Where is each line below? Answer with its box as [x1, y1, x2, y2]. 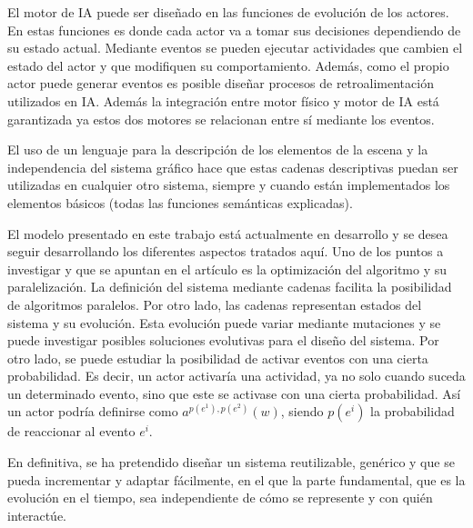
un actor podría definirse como [7, 402, 178, 421]
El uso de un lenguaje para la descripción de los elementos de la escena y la [7, 140, 428, 159]
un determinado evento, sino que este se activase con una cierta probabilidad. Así [7, 384, 461, 403]
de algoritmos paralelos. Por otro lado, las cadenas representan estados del [7, 294, 422, 314]
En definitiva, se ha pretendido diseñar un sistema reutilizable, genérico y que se [7, 453, 455, 472]
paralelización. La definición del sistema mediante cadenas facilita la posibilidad [7, 277, 452, 296]
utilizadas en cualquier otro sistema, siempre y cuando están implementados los [7, 175, 450, 194]
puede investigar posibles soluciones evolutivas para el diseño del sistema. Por [7, 331, 439, 350]
